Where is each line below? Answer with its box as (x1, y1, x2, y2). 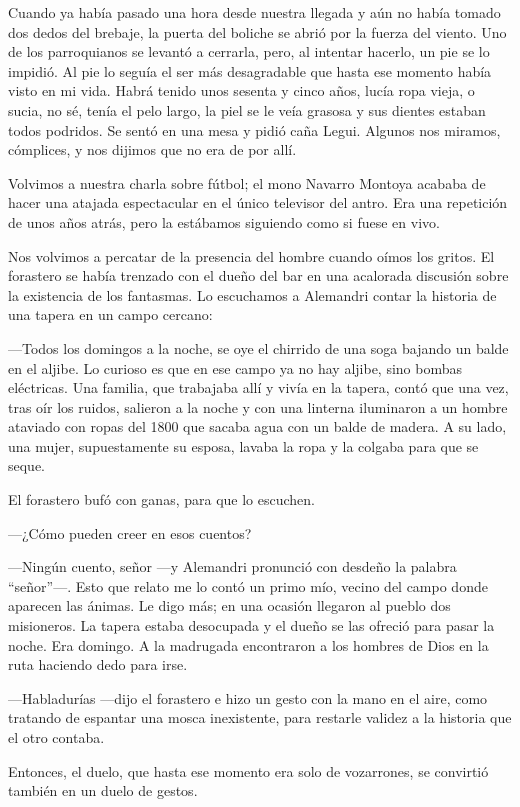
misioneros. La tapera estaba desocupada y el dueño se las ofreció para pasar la (8, 615, 495, 636)
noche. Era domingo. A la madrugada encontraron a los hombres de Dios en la (8, 634, 489, 655)
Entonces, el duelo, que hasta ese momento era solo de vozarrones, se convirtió (8, 760, 489, 781)
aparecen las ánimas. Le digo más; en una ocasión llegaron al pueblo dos (8, 595, 451, 616)
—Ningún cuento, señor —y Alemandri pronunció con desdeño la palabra (8, 556, 457, 577)
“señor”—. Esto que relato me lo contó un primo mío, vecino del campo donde (8, 575, 488, 596)
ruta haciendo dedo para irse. (8, 654, 188, 675)
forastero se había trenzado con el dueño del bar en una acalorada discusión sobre (8, 265, 509, 286)
